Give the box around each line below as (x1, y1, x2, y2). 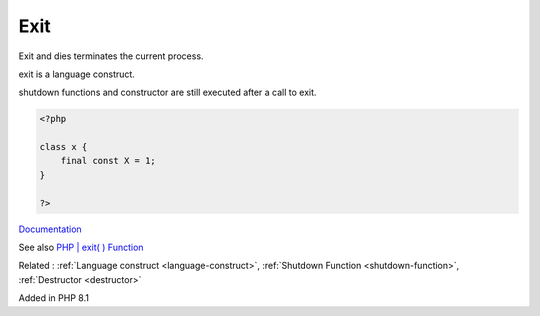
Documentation (18, 223, 82, 235)
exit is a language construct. (18, 68, 135, 80)
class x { (39, 141, 88, 153)
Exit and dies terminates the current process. (18, 50, 204, 62)
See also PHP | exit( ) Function (18, 241, 144, 254)
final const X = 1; (60, 155, 157, 167)
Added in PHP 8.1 (18, 292, 90, 304)
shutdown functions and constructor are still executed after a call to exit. (18, 86, 317, 99)
